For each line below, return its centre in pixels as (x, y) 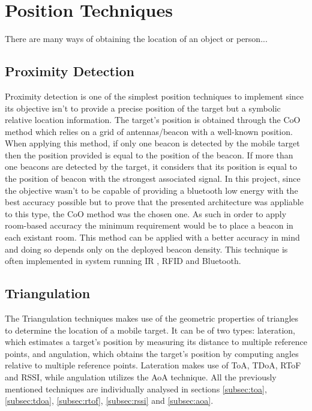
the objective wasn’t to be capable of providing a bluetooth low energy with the (151, 190)
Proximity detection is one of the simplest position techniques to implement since (154, 96)
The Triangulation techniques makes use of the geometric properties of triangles (152, 318)
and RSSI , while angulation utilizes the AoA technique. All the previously (141, 377)
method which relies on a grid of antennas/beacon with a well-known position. (149, 131)
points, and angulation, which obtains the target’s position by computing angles (152, 353)
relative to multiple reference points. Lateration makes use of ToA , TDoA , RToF (153, 365)
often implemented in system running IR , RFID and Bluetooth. (123, 261)
